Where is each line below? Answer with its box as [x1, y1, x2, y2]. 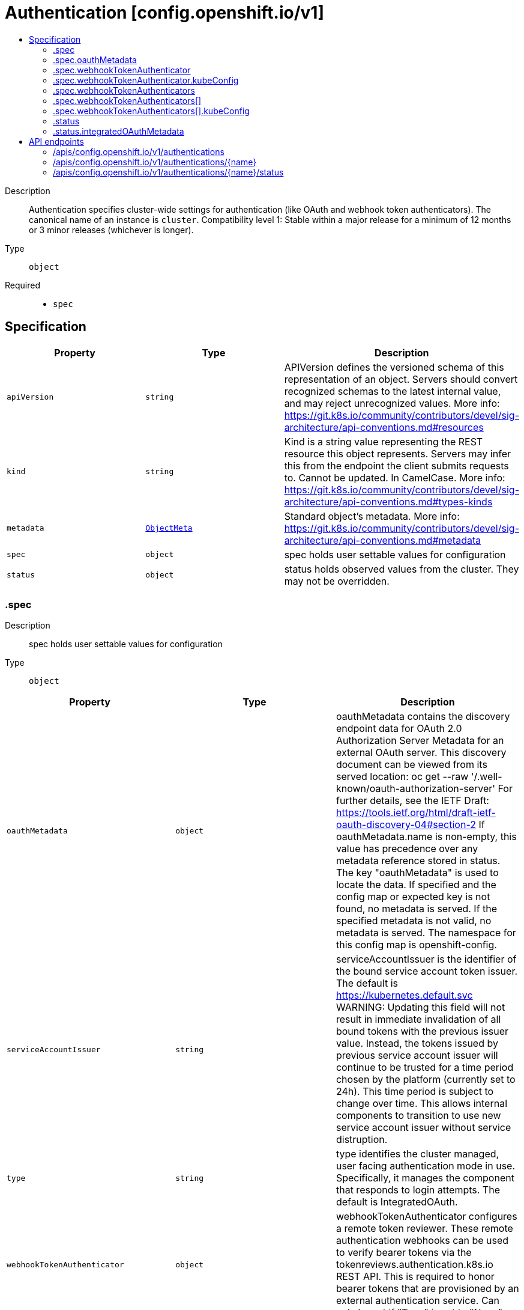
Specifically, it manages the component [336, 1172, 514, 1184]
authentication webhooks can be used [336, 1234, 509, 1247]
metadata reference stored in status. [336, 855, 501, 867]
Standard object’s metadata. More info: [284, 510, 460, 522]
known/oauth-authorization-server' [336, 782, 496, 795]
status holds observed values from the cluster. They [284, 562, 519, 575]
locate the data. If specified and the [336, 879, 496, 891]
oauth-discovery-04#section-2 [336, 818, 476, 831]
